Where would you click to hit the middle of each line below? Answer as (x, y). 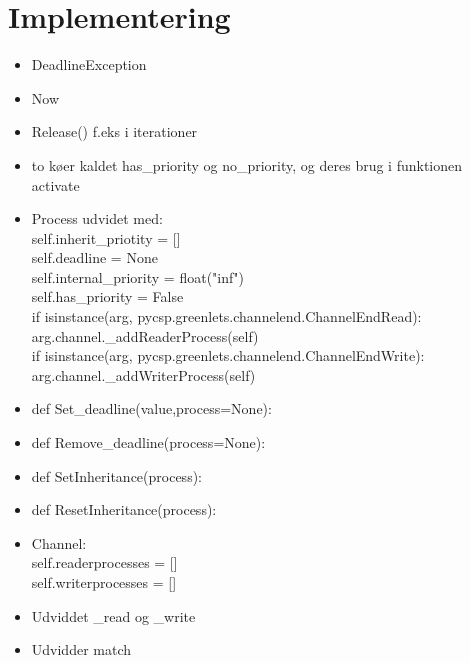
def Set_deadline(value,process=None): (151, 408)
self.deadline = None (94, 257)
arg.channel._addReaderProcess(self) (145, 335)
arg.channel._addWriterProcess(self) (143, 374)
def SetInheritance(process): (116, 475)
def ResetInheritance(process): (124, 509)
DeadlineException (89, 64)
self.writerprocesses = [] (104, 582)
